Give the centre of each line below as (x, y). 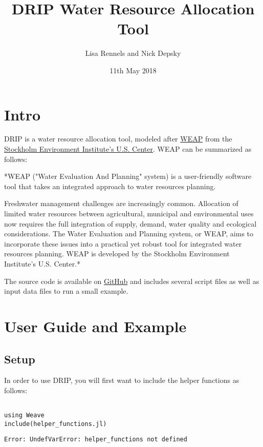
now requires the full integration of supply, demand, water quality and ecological (130, 223)
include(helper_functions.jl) (56, 424)
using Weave (24, 415)
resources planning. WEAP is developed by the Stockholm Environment (117, 253)
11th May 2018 (133, 70)
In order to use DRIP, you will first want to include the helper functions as (122, 380)
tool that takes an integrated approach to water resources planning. (110, 186)
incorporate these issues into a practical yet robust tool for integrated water (123, 243)
